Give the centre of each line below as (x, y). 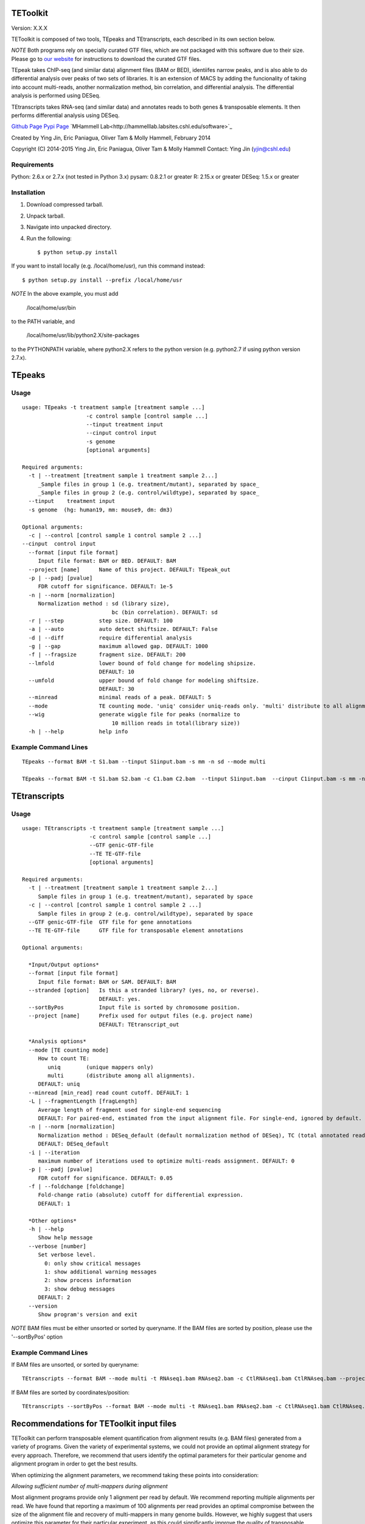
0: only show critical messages (93, 1263)
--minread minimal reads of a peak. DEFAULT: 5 (120, 697)
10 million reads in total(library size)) (176, 723)
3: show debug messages (80, 1289)
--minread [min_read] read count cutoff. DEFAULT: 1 (109, 1092)
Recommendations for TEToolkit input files (94, 1423)
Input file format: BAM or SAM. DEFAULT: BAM (107, 982)
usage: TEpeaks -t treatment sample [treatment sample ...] (113, 408)
